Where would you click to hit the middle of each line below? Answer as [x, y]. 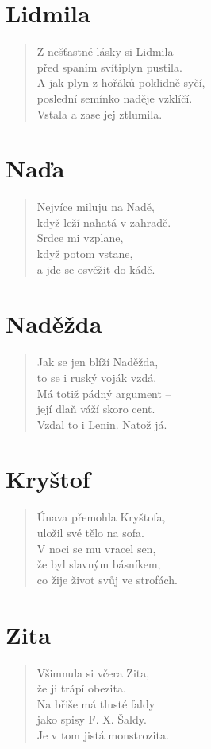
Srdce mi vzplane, [80, 238]
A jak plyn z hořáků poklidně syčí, [121, 82]
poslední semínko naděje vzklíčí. [115, 98]
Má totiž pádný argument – [104, 393]
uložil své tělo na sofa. [90, 532]
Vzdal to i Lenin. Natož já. [102, 424]
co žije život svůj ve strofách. [107, 579]
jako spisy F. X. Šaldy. [92, 719]
